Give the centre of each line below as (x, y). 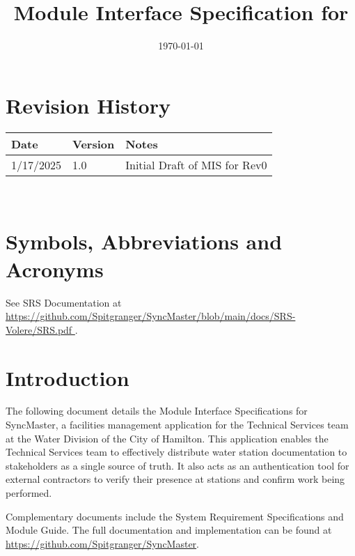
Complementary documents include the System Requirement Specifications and (175, 516)
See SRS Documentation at (64, 302)
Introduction (68, 377)
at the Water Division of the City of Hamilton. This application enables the (167, 438)
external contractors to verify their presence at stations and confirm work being (175, 479)
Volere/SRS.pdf (39, 329)
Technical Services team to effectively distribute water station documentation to (176, 452)
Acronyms (55, 269)
